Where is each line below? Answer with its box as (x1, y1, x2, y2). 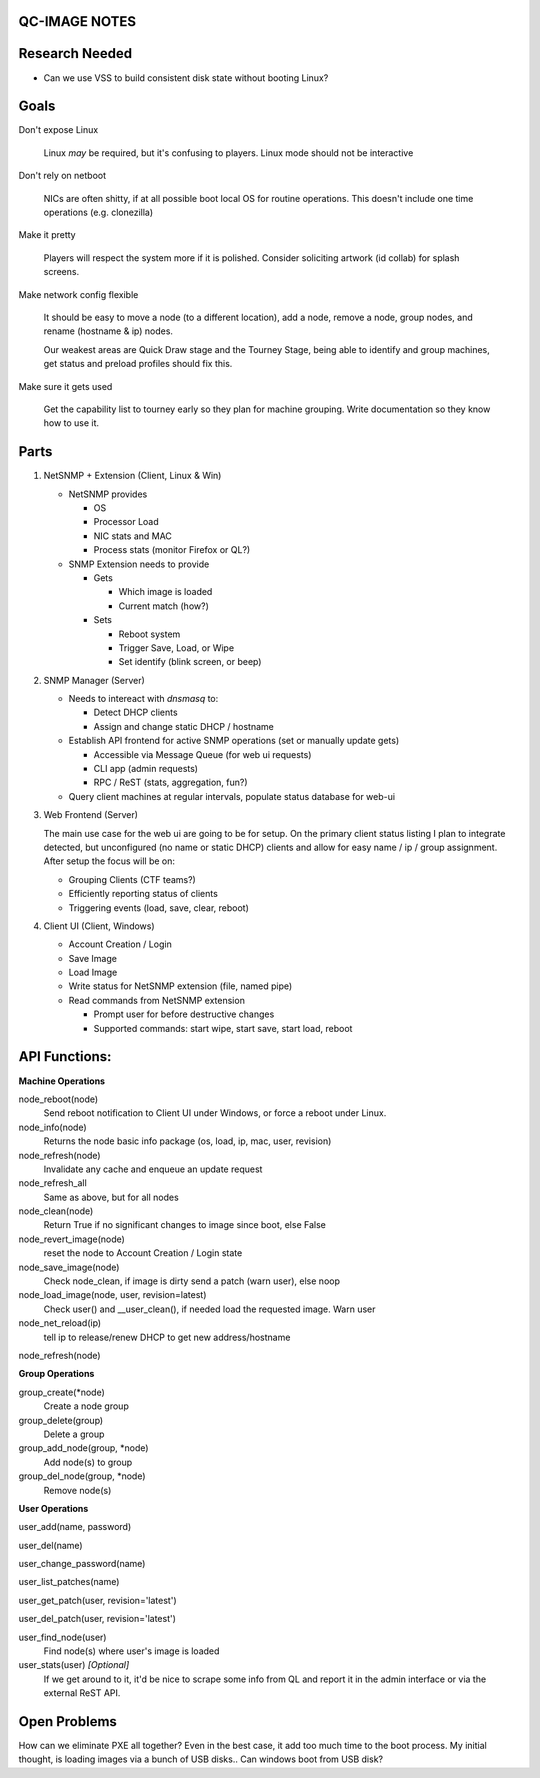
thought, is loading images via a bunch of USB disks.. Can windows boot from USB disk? (18, 1753, 384, 1765)
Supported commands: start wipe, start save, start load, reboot (93, 1022, 353, 1034)
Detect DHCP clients (93, 706, 179, 719)
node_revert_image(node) (18, 1233, 125, 1245)
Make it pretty (18, 229, 76, 241)
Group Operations (18, 1368, 95, 1380)
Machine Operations (18, 1075, 105, 1087)
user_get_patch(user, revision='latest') (18, 1594, 177, 1606)
